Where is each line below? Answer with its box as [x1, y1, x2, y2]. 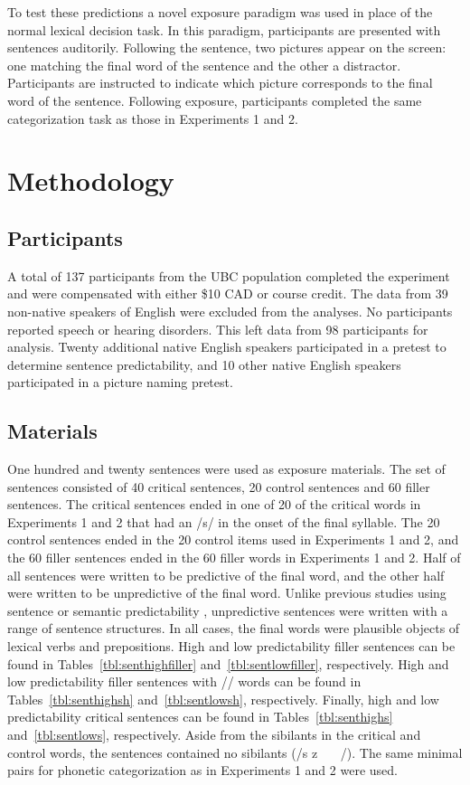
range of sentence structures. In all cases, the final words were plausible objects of [7, 619, 460, 638]
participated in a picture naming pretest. [7, 373, 233, 392]
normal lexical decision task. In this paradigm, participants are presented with [7, 20, 441, 39]
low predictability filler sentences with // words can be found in [7, 672, 362, 691]
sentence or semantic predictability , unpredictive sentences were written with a [7, 601, 448, 619]
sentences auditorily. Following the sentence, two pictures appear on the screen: [7, 38, 446, 57]
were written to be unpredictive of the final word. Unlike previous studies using [7, 583, 446, 602]
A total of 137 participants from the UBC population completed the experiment [7, 266, 450, 285]
